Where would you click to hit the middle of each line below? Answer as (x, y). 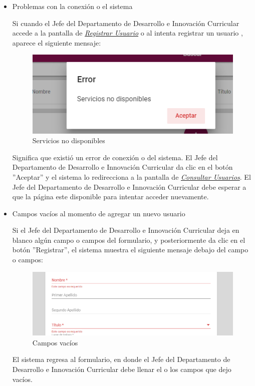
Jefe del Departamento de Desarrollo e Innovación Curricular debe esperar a (129, 186)
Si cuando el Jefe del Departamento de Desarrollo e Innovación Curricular (126, 23)
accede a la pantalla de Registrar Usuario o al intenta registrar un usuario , (127, 33)
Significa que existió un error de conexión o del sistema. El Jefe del (115, 157)
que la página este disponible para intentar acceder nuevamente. (110, 197)
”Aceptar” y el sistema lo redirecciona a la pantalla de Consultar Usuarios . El (132, 176)
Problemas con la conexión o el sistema (72, 6)
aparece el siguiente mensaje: (57, 42)
